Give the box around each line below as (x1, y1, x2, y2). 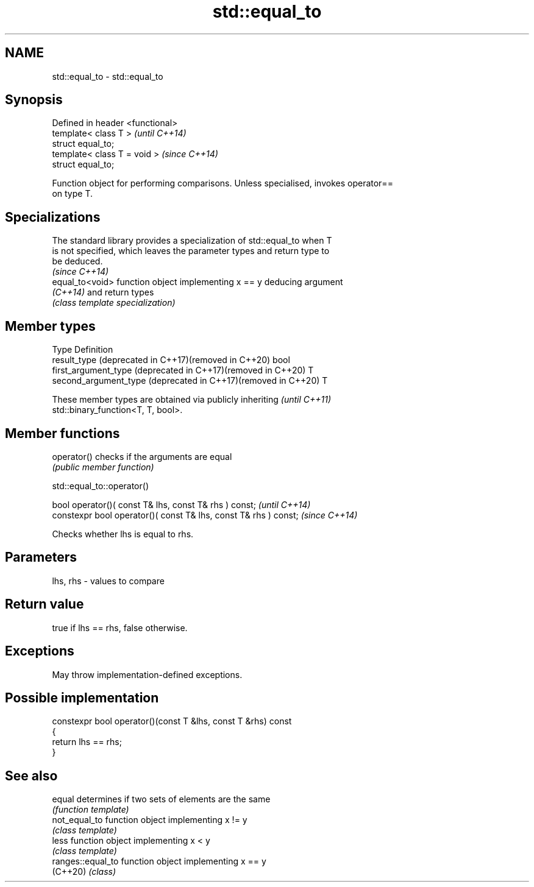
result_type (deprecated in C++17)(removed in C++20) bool (52, 355, 290, 366)
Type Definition (52, 344, 113, 355)
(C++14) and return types (52, 287, 154, 298)
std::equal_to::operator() (52, 480, 149, 491)
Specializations (5, 209, 101, 225)
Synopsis (5, 92, 63, 108)
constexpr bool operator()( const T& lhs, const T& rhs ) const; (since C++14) (52, 509, 358, 520)
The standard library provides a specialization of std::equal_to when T (52, 235, 332, 246)
